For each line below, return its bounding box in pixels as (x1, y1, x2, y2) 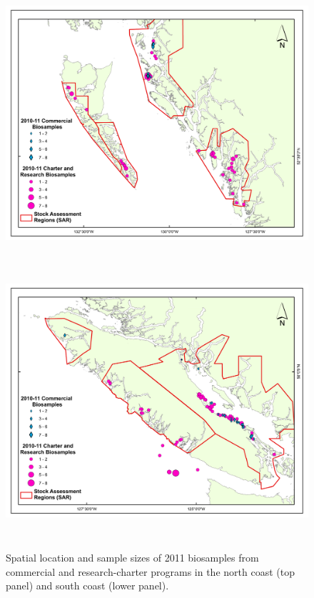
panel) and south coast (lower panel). (6, 578, 169, 593)
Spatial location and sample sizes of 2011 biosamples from (6, 550, 259, 565)
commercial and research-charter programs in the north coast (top (6, 564, 295, 579)
